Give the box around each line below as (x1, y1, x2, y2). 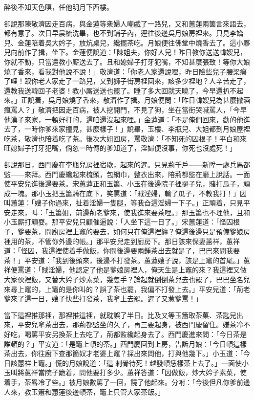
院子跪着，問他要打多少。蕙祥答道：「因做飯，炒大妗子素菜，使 (44, 367, 247, 378)
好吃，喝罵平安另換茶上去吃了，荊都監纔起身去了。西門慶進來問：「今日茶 (4, 329, 240, 339)
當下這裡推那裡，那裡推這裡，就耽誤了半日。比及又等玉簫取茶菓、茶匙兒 (4, 310, 236, 320)
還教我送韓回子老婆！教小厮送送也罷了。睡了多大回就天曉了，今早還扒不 (4, 85, 236, 95)
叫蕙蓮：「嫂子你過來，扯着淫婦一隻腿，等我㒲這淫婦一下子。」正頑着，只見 (4, 198, 243, 208)
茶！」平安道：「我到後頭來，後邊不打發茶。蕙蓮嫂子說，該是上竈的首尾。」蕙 (4, 255, 250, 265)
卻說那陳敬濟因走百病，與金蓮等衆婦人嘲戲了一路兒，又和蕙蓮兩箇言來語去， (4, 18, 250, 28)
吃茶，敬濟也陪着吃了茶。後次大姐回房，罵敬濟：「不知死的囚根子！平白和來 (4, 133, 247, 143)
